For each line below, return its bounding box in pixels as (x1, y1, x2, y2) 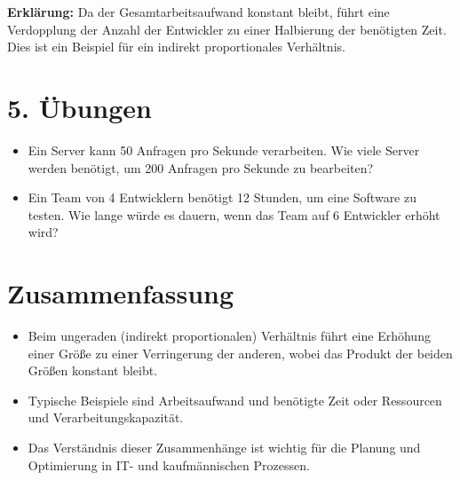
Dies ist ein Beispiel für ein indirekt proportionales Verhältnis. (7, 37, 345, 56)
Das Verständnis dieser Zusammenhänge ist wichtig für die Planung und (28, 437, 421, 456)
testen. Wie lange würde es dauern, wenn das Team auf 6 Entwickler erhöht (28, 205, 440, 224)
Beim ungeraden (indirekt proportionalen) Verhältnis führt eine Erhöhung (28, 327, 431, 344)
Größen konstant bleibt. (28, 361, 158, 380)
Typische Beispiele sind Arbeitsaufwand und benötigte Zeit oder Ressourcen (28, 390, 442, 409)
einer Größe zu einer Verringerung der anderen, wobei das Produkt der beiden (28, 343, 453, 362)
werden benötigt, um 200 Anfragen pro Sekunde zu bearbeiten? (28, 158, 374, 177)
